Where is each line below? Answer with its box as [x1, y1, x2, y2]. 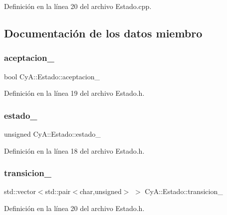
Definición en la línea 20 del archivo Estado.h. [4, 203, 145, 213]
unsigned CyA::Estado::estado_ [4, 129, 101, 139]
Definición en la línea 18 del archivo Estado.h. [4, 145, 145, 156]
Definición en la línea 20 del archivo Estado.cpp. [4, 1, 152, 11]
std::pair [45, 186, 71, 197]
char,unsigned [79, 186, 122, 197]
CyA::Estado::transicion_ [145, 186, 223, 197]
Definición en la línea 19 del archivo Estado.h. [4, 88, 145, 98]
